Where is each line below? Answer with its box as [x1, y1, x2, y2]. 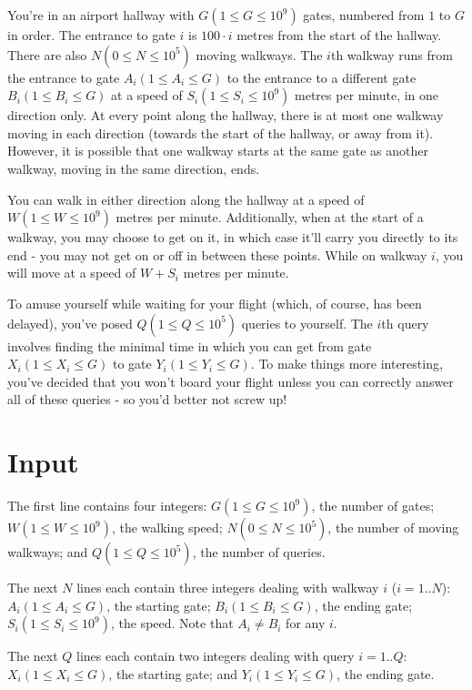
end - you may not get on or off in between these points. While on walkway [7, 245, 427, 264]
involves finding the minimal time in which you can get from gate [7, 336, 372, 355]
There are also [7, 45, 87, 64]
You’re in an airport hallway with [7, 5, 195, 24]
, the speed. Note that [111, 614, 234, 633]
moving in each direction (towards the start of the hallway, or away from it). [7, 123, 434, 142]
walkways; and [7, 543, 88, 562]
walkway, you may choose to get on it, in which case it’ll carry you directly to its [7, 228, 458, 247]
